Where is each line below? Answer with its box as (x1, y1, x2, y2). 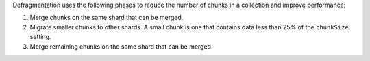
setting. (29, 33, 51, 41)
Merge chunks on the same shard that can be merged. (29, 14, 184, 22)
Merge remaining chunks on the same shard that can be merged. (29, 42, 213, 51)
